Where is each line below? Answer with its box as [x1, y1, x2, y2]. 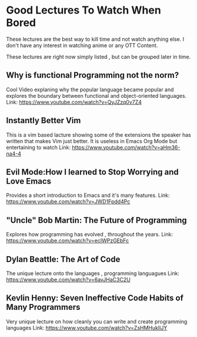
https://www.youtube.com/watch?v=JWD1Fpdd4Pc [6, 198, 131, 205]
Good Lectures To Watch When [6, 4, 162, 17]
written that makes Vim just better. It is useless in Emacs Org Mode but [6, 137, 178, 144]
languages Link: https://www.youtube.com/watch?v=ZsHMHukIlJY [6, 324, 168, 331]
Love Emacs [6, 176, 52, 186]
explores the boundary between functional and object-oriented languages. [6, 92, 187, 99]
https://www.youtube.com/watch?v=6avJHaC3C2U [6, 276, 131, 283]
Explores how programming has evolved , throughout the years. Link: [6, 231, 173, 238]
